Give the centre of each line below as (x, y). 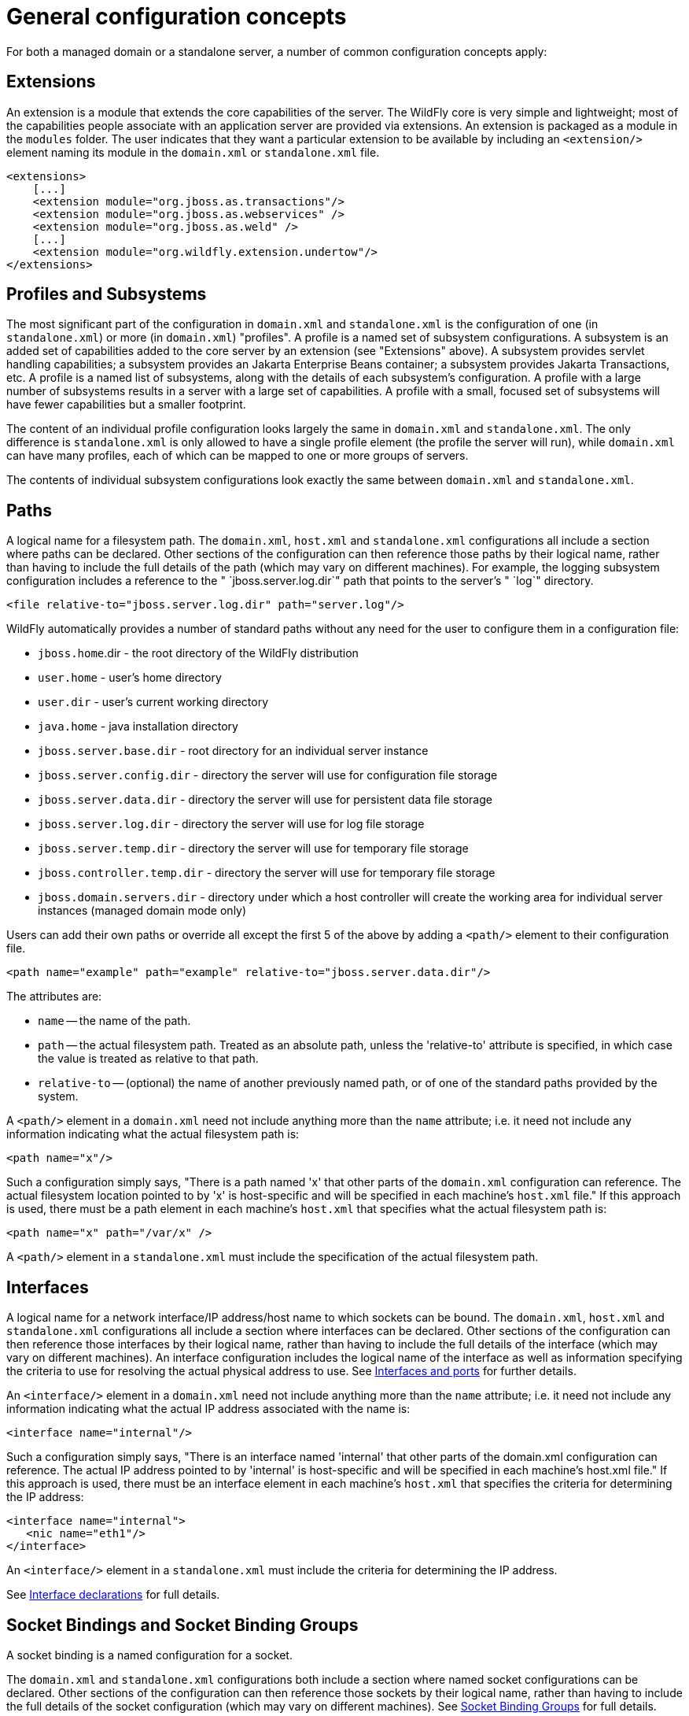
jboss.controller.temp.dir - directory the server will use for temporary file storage (267, 873)
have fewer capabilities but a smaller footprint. (126, 405)
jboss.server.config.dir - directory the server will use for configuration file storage (268, 775)
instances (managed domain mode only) (142, 911)
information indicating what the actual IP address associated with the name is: (208, 1409)
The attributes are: (54, 997)
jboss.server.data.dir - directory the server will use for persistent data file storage (265, 800)
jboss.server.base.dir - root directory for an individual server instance (233, 751)
